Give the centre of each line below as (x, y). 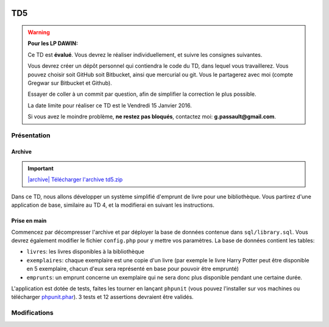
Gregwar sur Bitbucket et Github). (70, 83)
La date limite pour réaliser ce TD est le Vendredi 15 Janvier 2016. (110, 105)
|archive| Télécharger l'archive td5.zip (75, 179)
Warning (39, 32)
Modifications (33, 313)
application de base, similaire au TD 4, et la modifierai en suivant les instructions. (113, 205)
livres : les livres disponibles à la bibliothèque (85, 252)
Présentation (31, 135)
